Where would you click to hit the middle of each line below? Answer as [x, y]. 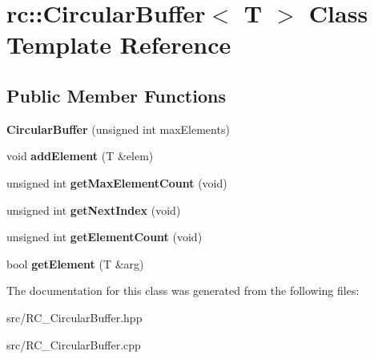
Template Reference [119, 44]
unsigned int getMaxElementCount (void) [117, 182]
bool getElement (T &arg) [75, 263]
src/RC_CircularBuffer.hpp [74, 317]
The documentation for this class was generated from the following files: [183, 290]
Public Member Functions [116, 95]
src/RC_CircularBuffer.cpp [74, 344]
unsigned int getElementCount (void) [105, 237]
